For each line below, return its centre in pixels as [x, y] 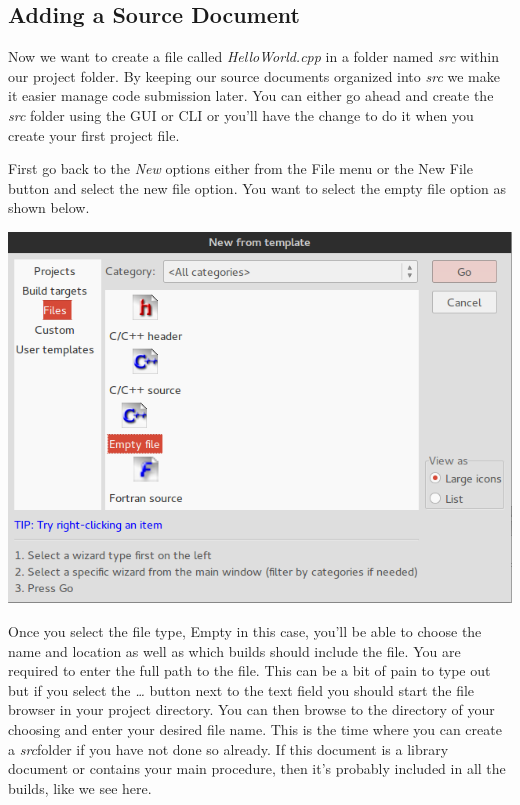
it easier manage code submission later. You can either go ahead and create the [251, 95]
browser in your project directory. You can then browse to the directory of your [251, 709]
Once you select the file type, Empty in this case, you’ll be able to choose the [245, 631]
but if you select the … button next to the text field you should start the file [241, 689]
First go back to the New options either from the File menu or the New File [240, 168]
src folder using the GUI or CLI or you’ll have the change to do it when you [241, 114]
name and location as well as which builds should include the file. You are [234, 650]
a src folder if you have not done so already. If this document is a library [228, 748]
